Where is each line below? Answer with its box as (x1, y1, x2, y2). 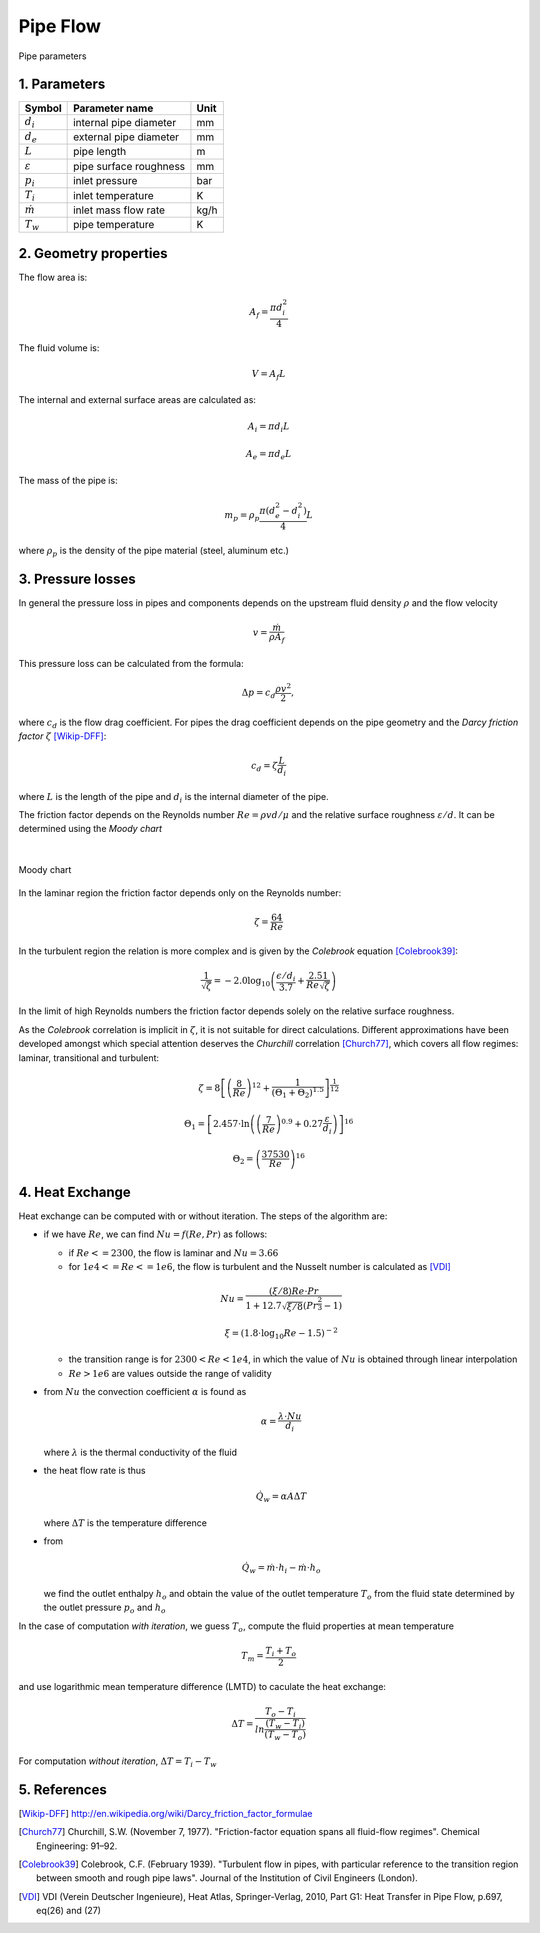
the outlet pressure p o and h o (43, 1601, 167, 1616)
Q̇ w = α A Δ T (255, 1491, 307, 1505)
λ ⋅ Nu (278, 1411, 302, 1422)
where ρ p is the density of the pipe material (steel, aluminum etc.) (18, 545, 290, 559)
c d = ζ (250, 760, 279, 774)
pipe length (73, 145, 127, 159)
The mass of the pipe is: (18, 474, 119, 486)
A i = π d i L (247, 420, 290, 434)
